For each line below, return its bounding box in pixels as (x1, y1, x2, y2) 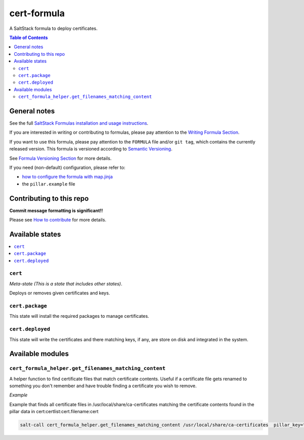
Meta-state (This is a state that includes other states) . (9, 280, 123, 286)
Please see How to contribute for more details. (9, 217, 106, 223)
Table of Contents (9, 34, 48, 41)
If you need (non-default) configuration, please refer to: (9, 164, 126, 170)
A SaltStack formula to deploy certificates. (9, 25, 98, 31)
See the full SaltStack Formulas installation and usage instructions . (9, 120, 149, 126)
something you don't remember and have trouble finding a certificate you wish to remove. (9, 383, 197, 389)
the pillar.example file (22, 180, 75, 187)
